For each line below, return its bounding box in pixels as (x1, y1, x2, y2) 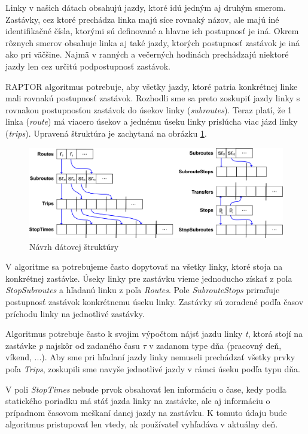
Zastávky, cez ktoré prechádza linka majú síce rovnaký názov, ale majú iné (5, 13, 279, 25)
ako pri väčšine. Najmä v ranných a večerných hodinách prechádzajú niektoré (5, 48, 289, 61)
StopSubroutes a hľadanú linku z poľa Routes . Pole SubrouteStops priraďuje (5, 284, 280, 296)
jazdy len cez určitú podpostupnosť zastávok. (5, 59, 171, 72)
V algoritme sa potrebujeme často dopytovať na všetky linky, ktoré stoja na (5, 260, 283, 273)
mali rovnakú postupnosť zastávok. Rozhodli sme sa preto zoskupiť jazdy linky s (5, 92, 300, 104)
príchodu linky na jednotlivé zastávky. (5, 307, 145, 320)
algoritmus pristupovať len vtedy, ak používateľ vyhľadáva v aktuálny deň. (5, 418, 278, 430)
